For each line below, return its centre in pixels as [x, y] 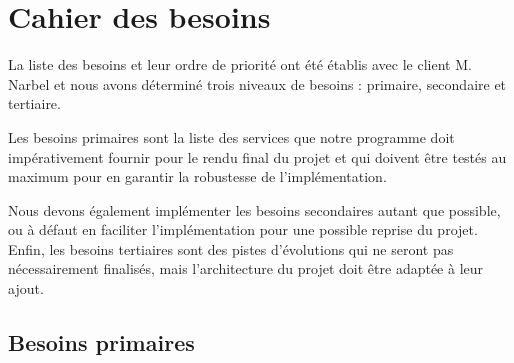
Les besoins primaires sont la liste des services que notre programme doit [231, 136]
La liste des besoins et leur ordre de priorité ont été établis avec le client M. [240, 64]
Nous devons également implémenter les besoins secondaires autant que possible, [254, 209]
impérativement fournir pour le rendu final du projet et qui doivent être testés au [257, 156]
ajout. [26, 288]
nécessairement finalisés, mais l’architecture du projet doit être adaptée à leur [246, 268]
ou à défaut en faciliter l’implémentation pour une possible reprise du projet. [243, 229]
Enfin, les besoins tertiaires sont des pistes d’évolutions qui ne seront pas [231, 248]
